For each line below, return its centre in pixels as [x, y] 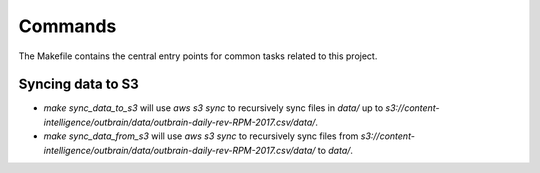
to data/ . [335, 150]
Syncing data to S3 [78, 84]
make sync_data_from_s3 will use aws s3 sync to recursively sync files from [201, 136]
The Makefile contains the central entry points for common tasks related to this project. [198, 56]
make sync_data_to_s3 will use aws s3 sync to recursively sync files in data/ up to [213, 108]
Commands [67, 26]
